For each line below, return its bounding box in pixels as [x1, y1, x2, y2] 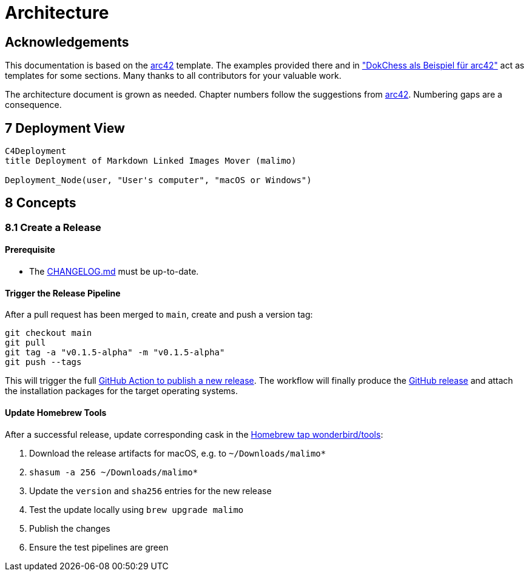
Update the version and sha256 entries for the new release [29, 485, 272, 496]
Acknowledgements [5, 34, 129, 50]
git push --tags [5, 357, 82, 367]
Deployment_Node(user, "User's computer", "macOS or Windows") [5, 175, 312, 186]
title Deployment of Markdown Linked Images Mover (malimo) [5, 156, 297, 166]
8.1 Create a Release [5, 221, 101, 233]
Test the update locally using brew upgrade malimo [29, 504, 244, 515]
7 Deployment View [5, 120, 125, 136]
